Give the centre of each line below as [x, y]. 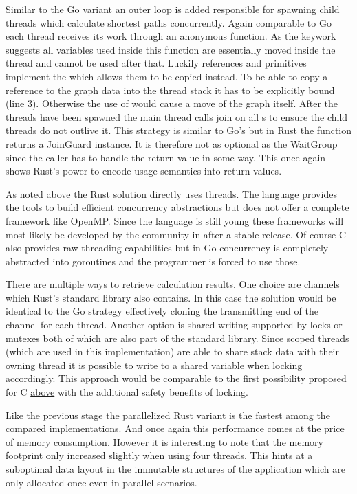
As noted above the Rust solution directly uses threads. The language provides [171, 193]
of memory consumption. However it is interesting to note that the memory [164, 441]
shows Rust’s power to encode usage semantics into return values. [144, 171]
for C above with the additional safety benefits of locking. [127, 392]
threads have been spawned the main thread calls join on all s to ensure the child [177, 116]
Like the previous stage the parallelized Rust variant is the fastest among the [168, 415]
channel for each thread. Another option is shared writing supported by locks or [174, 325]
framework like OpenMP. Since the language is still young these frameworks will [175, 220]
